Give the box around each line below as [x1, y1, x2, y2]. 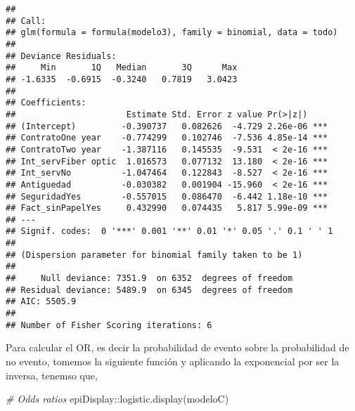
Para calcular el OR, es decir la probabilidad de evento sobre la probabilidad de [6, 340, 349, 355]
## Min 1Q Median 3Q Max [6, 63, 238, 73]
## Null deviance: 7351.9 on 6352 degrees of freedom [6, 273, 293, 284]
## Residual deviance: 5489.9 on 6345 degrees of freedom [6, 285, 293, 295]
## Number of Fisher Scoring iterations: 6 [6, 320, 212, 330]
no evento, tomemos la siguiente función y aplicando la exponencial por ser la [6, 353, 340, 368]
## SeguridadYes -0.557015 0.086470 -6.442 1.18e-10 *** [6, 191, 328, 202]
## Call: [6, 15, 46, 26]
